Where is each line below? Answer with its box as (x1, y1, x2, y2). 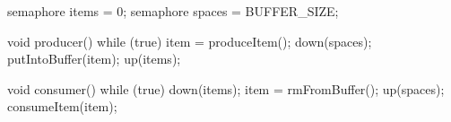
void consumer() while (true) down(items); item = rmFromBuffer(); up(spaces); (7, 79, 445, 98)
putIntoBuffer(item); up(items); (7, 49, 181, 68)
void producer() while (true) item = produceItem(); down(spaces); (7, 31, 372, 50)
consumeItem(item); (7, 97, 117, 116)
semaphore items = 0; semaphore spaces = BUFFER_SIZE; (7, 2, 339, 20)
